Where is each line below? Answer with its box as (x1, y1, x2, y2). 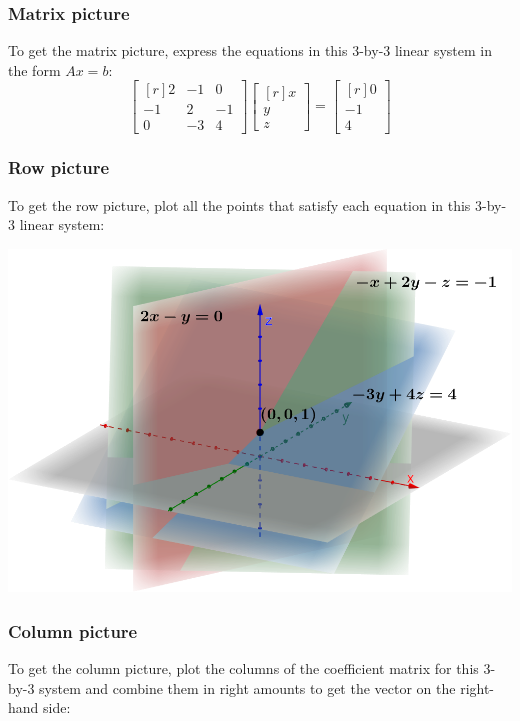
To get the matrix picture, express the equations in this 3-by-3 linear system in (8, 40, 492, 61)
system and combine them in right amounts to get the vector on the (39, 677, 456, 698)
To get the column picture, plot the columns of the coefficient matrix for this (8, 658, 479, 679)
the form (8, 59, 61, 80)
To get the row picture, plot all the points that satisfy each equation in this (8, 194, 471, 215)
